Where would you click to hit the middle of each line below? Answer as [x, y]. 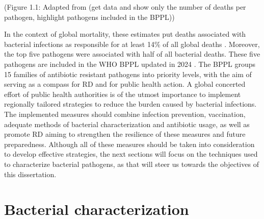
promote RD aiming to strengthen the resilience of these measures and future [125, 134]
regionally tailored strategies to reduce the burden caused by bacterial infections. [130, 104]
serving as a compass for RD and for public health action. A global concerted [125, 84]
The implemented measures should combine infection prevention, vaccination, [125, 114]
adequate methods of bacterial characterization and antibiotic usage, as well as [127, 124]
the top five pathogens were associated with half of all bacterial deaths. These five [132, 54]
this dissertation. [30, 174]
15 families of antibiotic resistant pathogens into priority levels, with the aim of [128, 74]
